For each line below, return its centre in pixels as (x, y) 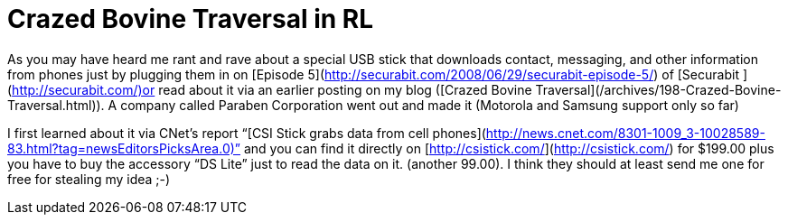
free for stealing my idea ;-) (89, 179)
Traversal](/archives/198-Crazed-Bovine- (658, 89)
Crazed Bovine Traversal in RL (191, 19)
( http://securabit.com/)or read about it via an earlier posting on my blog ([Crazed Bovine (270, 89)
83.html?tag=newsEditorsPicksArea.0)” (124, 148)
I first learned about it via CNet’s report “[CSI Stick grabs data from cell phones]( (247, 133)
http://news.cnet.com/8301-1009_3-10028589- (625, 133)
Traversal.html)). (56, 105)
